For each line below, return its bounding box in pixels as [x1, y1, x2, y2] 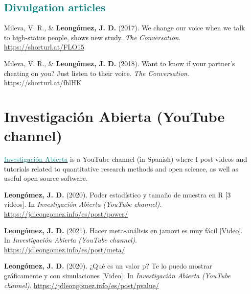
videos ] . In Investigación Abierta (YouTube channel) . [4, 199, 162, 209]
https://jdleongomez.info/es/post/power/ [4, 209, 128, 219]
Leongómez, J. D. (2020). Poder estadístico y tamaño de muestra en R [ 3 [4, 189, 231, 199]
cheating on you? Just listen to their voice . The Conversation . [4, 68, 189, 78]
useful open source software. [4, 173, 88, 183]
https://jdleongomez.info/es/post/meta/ [4, 244, 125, 254]
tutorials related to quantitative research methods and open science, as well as [4, 163, 238, 173]
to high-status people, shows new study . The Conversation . [4, 32, 181, 42]
